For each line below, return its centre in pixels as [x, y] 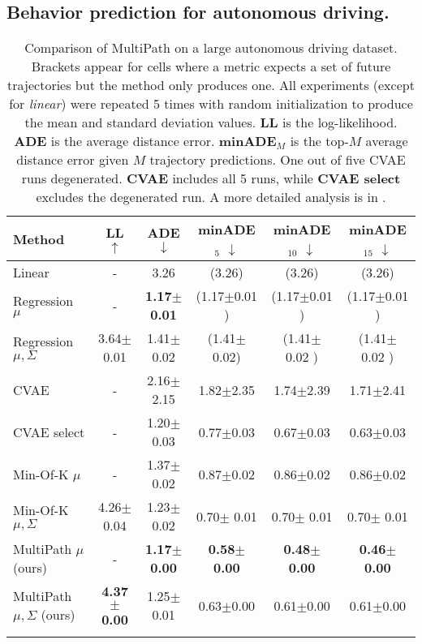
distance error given [73, 160]
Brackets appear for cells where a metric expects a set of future [211, 67]
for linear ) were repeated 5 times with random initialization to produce [211, 104]
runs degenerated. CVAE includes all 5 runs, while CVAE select [211, 178]
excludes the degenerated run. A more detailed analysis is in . [211, 197]
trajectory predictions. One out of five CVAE [278, 160]
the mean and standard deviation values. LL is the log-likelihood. [211, 122]
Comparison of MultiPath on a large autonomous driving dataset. [211, 48]
